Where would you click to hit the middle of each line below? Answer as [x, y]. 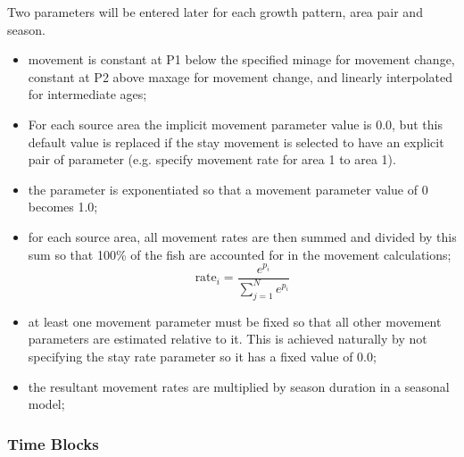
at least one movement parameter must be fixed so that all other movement [235, 321]
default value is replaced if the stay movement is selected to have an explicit [236, 141]
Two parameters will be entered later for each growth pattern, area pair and [215, 12]
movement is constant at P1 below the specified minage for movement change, [241, 59]
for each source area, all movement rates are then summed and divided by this [242, 236]
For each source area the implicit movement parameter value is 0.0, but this [235, 124]
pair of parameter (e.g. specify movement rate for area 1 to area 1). [212, 159]
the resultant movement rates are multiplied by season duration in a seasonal [239, 386]
